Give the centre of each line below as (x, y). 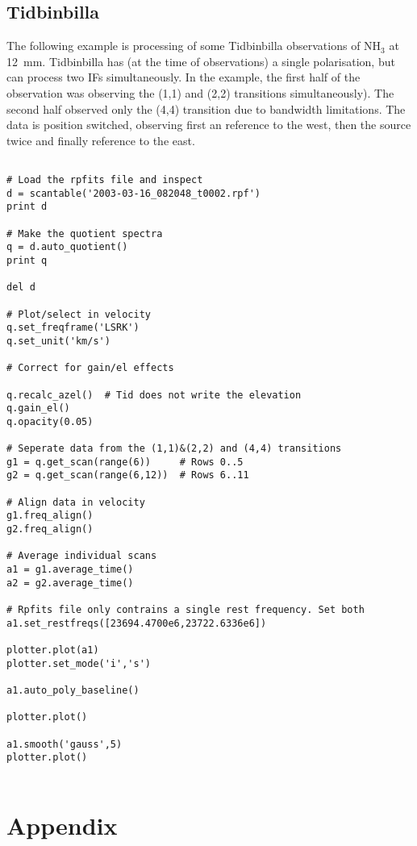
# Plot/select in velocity (79, 314)
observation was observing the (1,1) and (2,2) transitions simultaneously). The (200, 92)
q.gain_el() (38, 408)
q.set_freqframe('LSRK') (73, 328)
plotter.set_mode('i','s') (79, 663)
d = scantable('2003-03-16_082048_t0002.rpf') (133, 193)
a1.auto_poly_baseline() (73, 690)
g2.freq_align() (50, 529)
